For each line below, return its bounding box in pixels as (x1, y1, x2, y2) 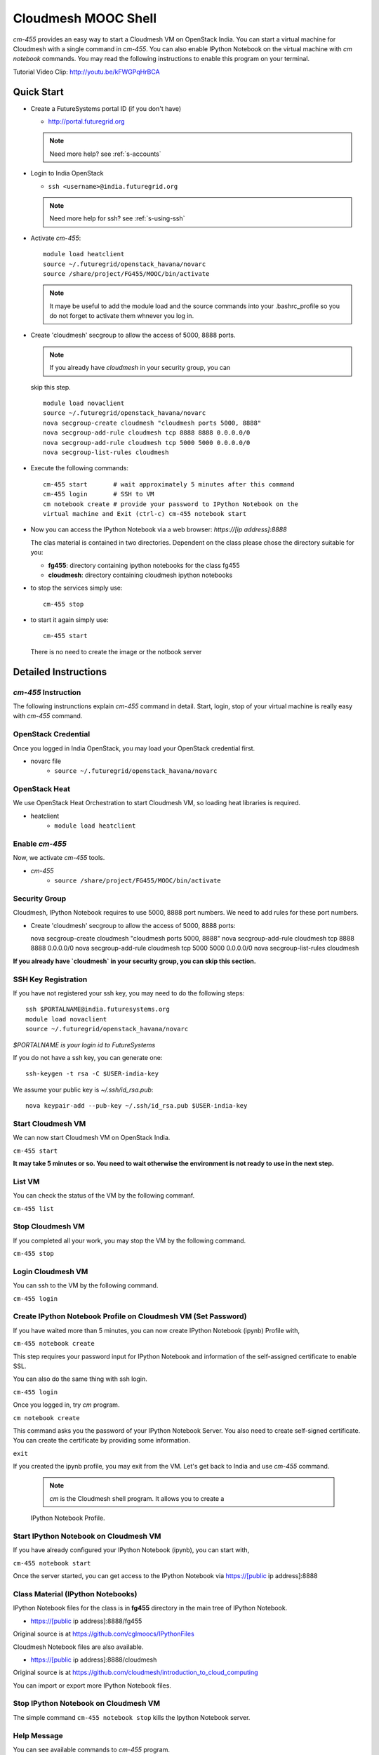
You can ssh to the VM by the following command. (13, 1281, 159, 1290)
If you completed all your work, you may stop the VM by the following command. (13, 1236, 246, 1245)
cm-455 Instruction (13, 687, 81, 697)
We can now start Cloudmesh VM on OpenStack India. (13, 1134, 171, 1142)
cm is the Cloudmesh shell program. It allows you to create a (49, 1494, 225, 1502)
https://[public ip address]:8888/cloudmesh (30, 1655, 157, 1664)
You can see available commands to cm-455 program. (13, 1745, 170, 1754)
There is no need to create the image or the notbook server (30, 647, 202, 656)
